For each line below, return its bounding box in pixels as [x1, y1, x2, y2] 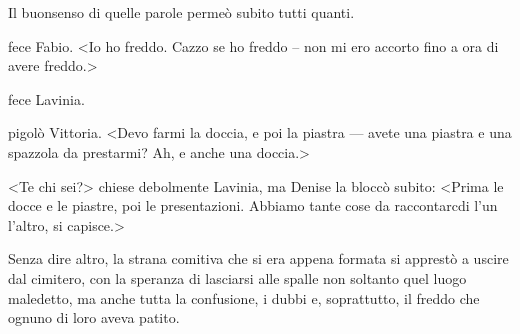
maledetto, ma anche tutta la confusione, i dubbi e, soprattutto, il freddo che [8, 287, 480, 308]
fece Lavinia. [8, 88, 85, 109]
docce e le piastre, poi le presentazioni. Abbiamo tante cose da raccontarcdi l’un [8, 195, 498, 216]
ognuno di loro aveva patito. [8, 307, 180, 328]
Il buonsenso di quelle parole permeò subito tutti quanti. [8, 2, 355, 22]
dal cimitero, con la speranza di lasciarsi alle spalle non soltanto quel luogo [8, 267, 467, 288]
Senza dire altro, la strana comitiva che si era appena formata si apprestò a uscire [8, 248, 509, 269]
